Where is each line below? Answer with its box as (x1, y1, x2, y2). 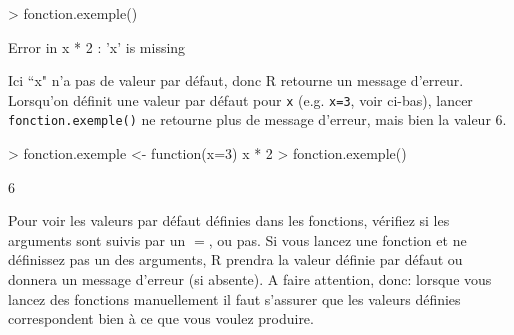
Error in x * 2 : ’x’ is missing (8, 36, 186, 57)
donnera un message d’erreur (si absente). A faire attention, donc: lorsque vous (8, 269, 492, 290)
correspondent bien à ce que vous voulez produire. (8, 308, 314, 329)
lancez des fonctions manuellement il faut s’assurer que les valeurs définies (8, 288, 461, 309)
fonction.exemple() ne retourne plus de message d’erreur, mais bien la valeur (8, 109, 491, 130)
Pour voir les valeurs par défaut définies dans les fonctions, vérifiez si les (8, 210, 450, 231)
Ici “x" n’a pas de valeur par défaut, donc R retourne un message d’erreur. (8, 70, 464, 91)
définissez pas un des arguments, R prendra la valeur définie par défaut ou (8, 249, 463, 270)
